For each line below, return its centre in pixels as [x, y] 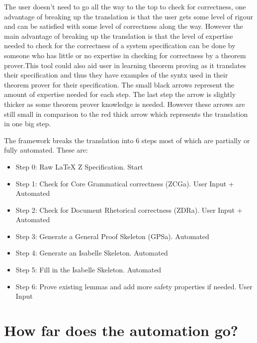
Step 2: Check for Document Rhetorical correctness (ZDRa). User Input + [129, 210]
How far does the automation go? [121, 330]
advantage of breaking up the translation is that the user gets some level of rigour [129, 16]
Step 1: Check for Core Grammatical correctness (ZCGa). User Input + [125, 183]
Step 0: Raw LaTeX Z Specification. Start [79, 166]
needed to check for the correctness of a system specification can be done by [120, 45]
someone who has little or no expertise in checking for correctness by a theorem [125, 55]
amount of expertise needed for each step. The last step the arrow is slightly [120, 94]
